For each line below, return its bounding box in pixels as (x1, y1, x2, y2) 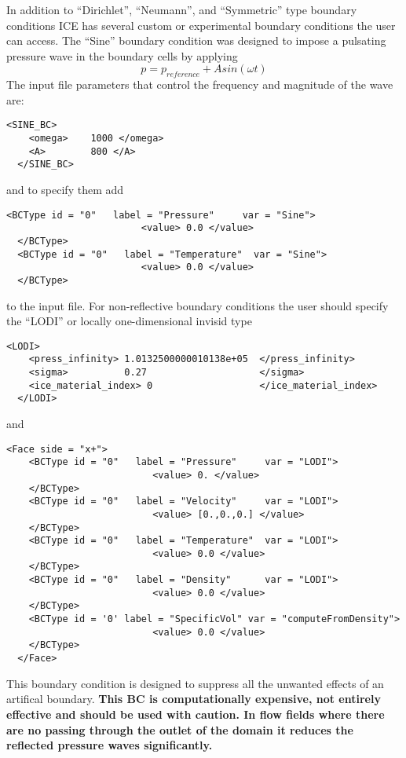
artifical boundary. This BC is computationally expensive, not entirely (6, 690, 381, 707)
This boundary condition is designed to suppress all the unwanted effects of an (6, 675, 384, 691)
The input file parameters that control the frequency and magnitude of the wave (6, 76, 393, 93)
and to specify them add (6, 181, 124, 197)
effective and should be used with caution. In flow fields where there (6, 705, 385, 722)
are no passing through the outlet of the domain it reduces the (6, 721, 353, 738)
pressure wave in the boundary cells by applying (6, 47, 238, 64)
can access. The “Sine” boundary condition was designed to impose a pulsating (6, 32, 386, 49)
